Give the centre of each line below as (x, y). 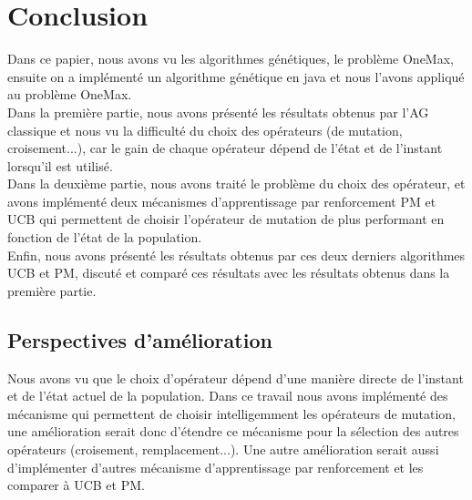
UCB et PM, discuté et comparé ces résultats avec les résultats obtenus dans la (229, 273)
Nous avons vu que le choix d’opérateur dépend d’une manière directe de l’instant (236, 378)
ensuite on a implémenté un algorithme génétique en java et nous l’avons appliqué (236, 76)
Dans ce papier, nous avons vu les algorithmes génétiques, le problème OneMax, (231, 59)
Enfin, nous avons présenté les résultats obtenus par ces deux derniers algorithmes (236, 255)
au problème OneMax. (70, 94)
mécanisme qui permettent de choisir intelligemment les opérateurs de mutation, (231, 413)
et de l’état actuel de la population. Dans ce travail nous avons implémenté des (228, 396)
